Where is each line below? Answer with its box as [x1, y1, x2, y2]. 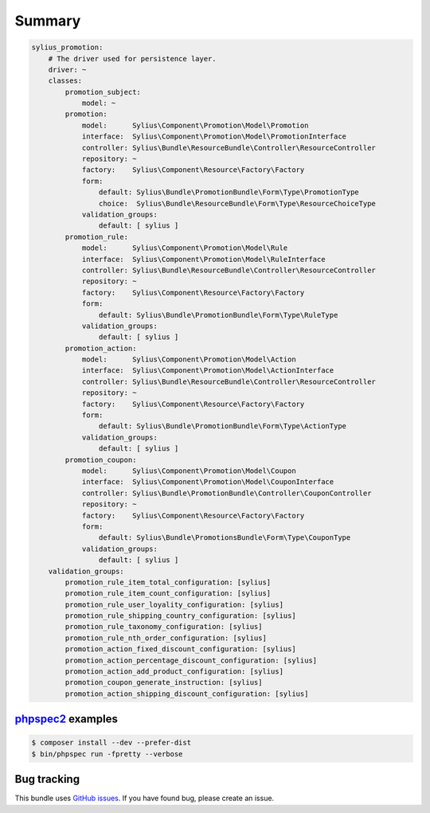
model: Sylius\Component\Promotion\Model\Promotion [81, 120, 309, 130]
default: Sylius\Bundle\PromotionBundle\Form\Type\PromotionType [98, 188, 360, 197]
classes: [48, 76, 83, 85]
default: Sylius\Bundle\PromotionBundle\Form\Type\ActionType [98, 422, 346, 431]
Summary [14, 12, 81, 29]
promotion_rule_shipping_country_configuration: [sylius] [64, 612, 296, 620]
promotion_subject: [64, 88, 141, 96]
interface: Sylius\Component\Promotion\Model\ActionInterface [81, 366, 334, 375]
